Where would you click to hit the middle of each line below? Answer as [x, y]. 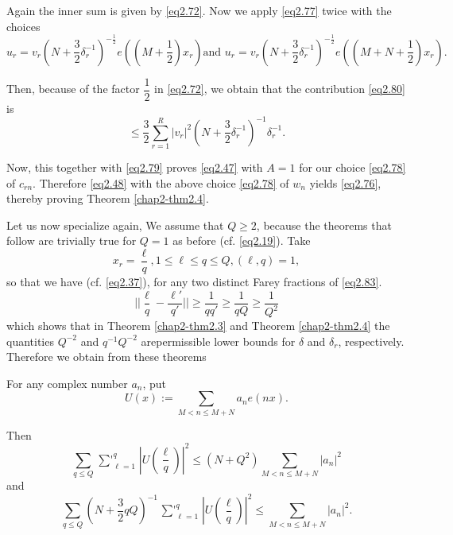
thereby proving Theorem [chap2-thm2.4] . [108, 198]
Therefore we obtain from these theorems [106, 357]
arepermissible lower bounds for [218, 341]
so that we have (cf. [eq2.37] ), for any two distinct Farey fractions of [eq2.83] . [194, 282]
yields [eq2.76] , [345, 182]
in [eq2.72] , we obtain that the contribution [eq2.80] [280, 89]
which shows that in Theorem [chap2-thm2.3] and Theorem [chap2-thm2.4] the [198, 326]
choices [23, 26]
